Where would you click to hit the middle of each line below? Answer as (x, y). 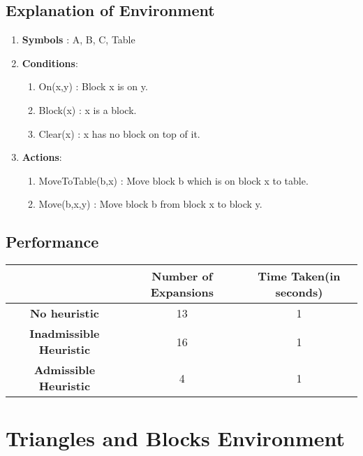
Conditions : (50, 63)
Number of (182, 276)
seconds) (299, 292)
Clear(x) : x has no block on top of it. (119, 133)
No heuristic (64, 313)
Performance (52, 242)
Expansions (182, 292)
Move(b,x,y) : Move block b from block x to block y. (150, 204)
